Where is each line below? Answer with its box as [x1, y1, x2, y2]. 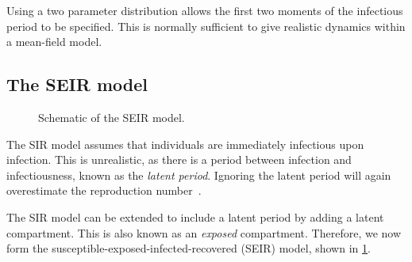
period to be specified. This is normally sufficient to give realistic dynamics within [6, 17, 406, 34]
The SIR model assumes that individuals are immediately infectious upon [6, 135, 364, 152]
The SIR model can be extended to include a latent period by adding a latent [6, 208, 384, 225]
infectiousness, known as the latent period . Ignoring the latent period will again [6, 166, 391, 183]
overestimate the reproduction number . [6, 182, 202, 199]
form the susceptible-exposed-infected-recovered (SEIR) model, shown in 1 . [6, 240, 371, 256]
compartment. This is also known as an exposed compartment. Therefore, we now [6, 224, 402, 241]
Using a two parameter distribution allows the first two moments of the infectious [6, 2, 403, 18]
